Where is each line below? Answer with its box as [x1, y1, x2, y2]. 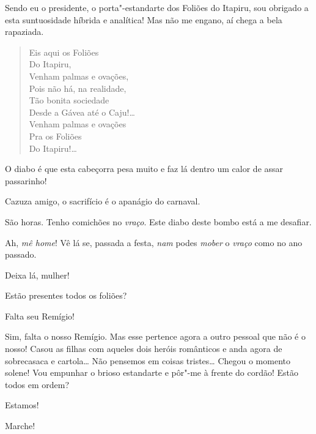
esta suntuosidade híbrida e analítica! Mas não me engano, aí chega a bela [5, 13, 282, 26]
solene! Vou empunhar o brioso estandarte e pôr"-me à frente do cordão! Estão [5, 366, 299, 379]
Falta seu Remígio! [5, 309, 75, 322]
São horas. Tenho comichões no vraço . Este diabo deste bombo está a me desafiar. [5, 215, 312, 228]
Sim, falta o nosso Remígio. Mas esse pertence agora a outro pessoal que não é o [5, 330, 306, 343]
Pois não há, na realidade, [29, 81, 127, 94]
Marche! [5, 419, 35, 432]
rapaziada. [5, 25, 44, 38]
